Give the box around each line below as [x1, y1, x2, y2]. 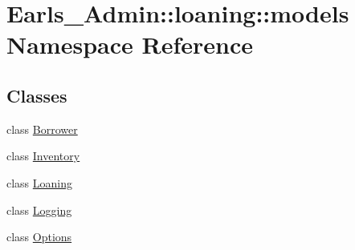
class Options [6, 228, 72, 245]
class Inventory [6, 147, 80, 164]
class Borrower [6, 120, 78, 137]
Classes [6, 83, 67, 107]
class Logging [6, 201, 72, 218]
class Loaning [6, 174, 73, 191]
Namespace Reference [6, 28, 253, 61]
